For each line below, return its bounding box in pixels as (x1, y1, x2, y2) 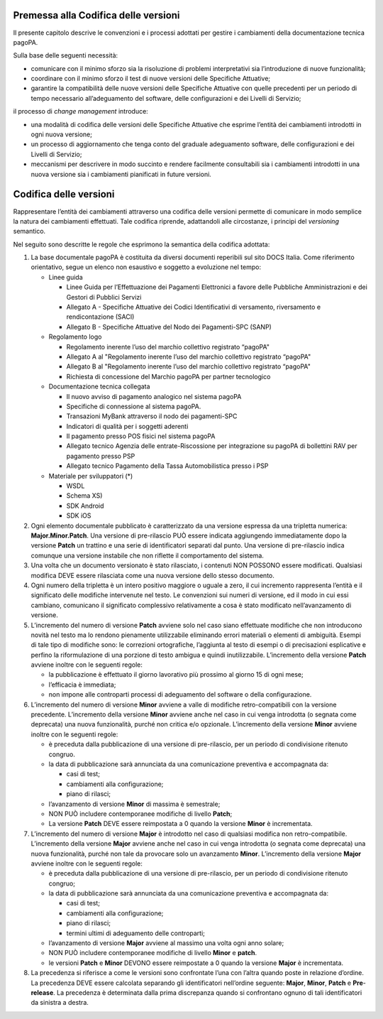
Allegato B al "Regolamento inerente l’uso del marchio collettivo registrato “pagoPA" (66, 362, 311, 371)
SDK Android (66, 501, 104, 510)
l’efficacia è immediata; (48, 680, 116, 689)
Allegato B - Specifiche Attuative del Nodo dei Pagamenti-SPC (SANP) (66, 322, 272, 331)
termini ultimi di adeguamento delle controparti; (66, 929, 206, 937)
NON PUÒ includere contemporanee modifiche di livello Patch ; (48, 810, 233, 818)
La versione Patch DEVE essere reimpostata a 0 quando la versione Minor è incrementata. (48, 819, 313, 828)
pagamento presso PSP (66, 452, 135, 460)
